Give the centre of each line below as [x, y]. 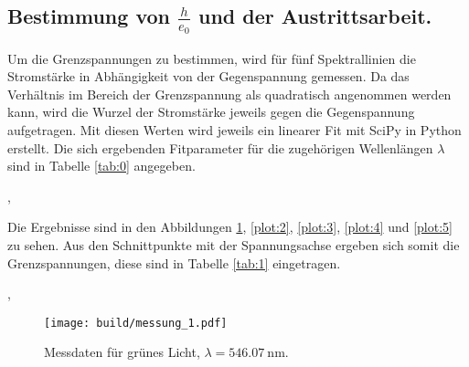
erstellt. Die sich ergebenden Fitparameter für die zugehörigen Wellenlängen [220, 147]
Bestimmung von [89, 16]
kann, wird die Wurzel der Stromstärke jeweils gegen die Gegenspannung [211, 112]
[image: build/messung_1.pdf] [136, 323]
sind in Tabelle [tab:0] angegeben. [101, 166]
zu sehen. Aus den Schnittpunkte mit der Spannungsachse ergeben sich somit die [234, 245]
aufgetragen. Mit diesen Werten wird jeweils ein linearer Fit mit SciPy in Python [234, 130]
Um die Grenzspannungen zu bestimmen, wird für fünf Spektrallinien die [212, 58]
